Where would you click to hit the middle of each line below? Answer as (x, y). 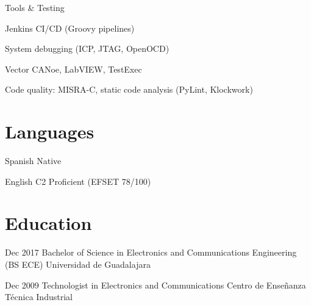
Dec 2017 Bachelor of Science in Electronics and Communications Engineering (151, 252)
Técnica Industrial (39, 297)
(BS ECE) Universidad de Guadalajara (78, 264)
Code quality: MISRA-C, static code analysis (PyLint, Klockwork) (129, 89)
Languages (50, 131)
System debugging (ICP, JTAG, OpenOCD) (87, 48)
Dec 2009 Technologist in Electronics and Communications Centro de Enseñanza (155, 285)
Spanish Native (33, 161)
